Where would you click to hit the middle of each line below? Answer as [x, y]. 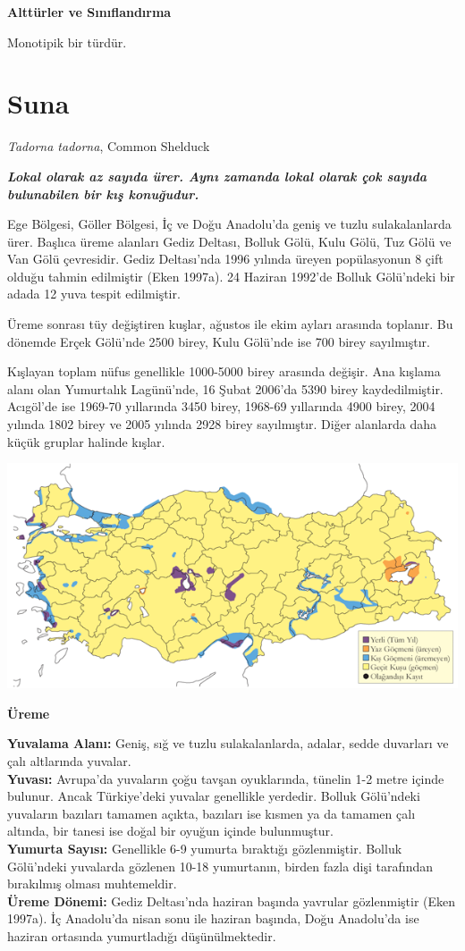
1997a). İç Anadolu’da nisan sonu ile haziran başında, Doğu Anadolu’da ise [213, 918]
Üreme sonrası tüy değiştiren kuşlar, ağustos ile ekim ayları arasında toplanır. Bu [230, 324]
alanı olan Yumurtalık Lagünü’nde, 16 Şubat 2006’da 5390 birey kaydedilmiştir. [225, 388]
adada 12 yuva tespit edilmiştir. [94, 294]
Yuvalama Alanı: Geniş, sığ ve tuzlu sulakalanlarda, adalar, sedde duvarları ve [228, 743]
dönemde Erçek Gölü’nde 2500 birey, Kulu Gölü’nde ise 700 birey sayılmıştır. [219, 341]
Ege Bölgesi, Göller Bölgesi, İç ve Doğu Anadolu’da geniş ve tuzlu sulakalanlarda [229, 224]
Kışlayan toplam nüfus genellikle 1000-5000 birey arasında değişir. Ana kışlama [224, 371]
